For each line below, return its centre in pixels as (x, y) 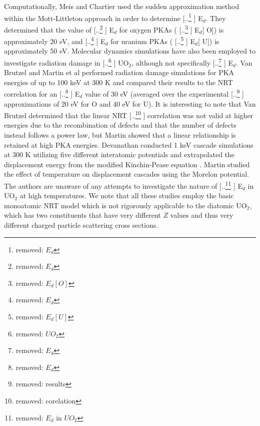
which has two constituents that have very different (82, 215)
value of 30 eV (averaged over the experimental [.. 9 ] (164, 93)
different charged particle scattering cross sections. (81, 225)
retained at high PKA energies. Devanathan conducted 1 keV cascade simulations (129, 144)
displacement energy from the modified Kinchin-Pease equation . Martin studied (127, 164)
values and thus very (202, 215)
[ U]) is (208, 41)
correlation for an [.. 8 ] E (42, 93)
